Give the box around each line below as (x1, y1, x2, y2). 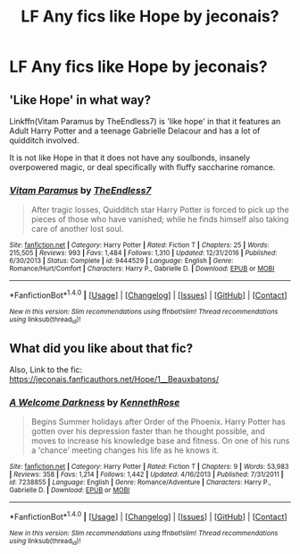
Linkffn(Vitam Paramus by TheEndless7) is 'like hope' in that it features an (9, 116, 281, 126)
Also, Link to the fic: (9, 364, 83, 375)
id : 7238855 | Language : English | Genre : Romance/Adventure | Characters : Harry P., (9, 478, 271, 487)
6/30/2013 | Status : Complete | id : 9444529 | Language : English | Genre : (9, 257, 234, 266)
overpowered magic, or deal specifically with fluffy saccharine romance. (9, 162, 276, 172)
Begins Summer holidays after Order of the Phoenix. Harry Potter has (30, 416, 286, 427)
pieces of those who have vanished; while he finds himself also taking (30, 214, 289, 225)
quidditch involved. (9, 135, 79, 145)
